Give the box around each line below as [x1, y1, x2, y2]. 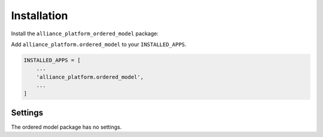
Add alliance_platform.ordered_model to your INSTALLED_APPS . [11, 41, 187, 48]
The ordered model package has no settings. [11, 123, 122, 130]
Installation [11, 9, 68, 22]
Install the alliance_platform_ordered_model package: [11, 30, 159, 37]
